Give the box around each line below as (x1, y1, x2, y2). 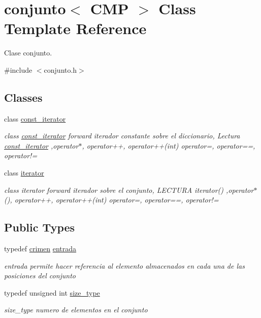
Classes (4, 89, 43, 105)
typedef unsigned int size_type (4, 287, 100, 298)
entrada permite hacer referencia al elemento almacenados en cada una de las (4, 260, 245, 271)
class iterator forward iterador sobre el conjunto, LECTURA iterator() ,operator (4, 184, 254, 195)
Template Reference (4, 18, 147, 39)
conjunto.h (44, 64, 77, 75)
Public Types (4, 219, 75, 235)
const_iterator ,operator (4, 140, 79, 151)
